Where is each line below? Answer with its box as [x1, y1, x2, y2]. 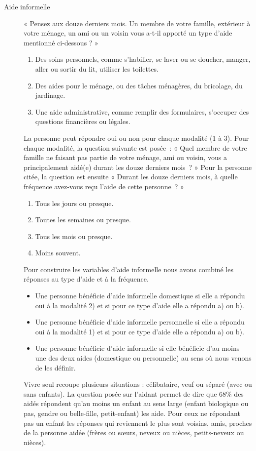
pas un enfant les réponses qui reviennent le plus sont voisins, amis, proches [24, 417, 252, 428]
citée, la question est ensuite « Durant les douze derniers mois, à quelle [24, 171, 238, 182]
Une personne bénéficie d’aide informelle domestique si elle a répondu [35, 290, 245, 301]
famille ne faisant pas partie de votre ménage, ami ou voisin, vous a [24, 152, 227, 163]
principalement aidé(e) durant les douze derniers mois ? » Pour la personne [24, 162, 252, 172]
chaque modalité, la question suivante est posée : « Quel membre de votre [24, 142, 247, 153]
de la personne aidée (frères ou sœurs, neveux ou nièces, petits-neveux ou [24, 427, 244, 438]
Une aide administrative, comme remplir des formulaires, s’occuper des [35, 106, 249, 117]
